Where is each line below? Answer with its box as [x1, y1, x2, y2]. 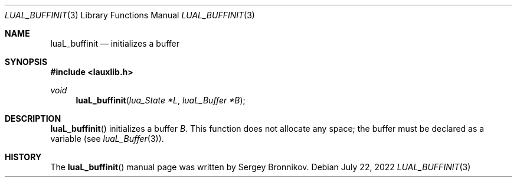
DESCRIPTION [5, 113, 61, 123]
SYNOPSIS [5, 57, 48, 67]
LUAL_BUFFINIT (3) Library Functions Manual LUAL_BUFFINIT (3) [5, 10, 255, 20]
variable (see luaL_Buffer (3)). [50, 134, 164, 144]
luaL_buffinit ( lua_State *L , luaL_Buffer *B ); [76, 95, 246, 105]
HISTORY [5, 152, 42, 162]
